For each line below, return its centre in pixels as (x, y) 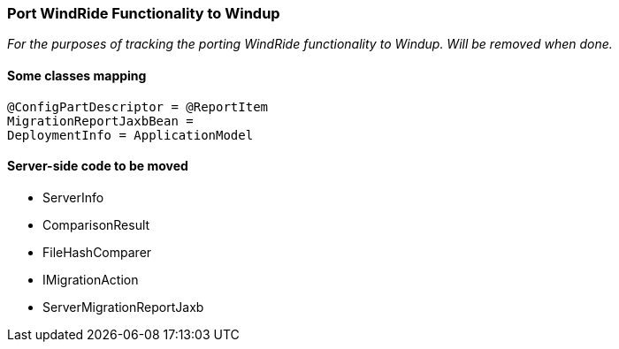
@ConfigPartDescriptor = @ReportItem (138, 106)
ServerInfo (73, 197)
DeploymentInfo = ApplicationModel (130, 135)
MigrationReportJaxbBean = (100, 121)
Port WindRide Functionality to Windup (144, 13)
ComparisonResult (96, 224)
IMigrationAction (91, 279)
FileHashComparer (97, 252)
